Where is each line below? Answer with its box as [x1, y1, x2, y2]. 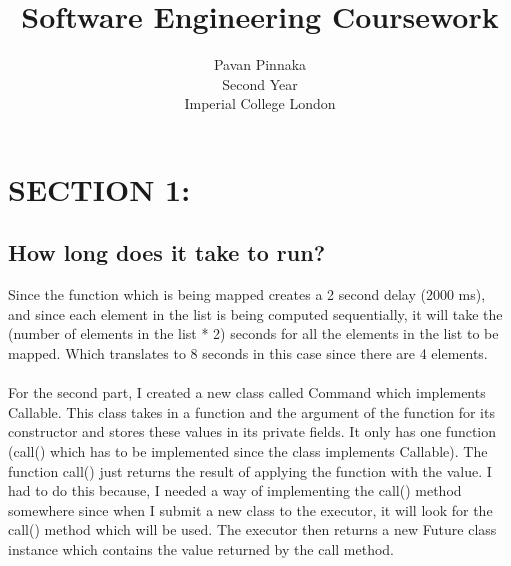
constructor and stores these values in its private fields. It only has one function [8, 421, 497, 442]
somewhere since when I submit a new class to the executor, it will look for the [8, 499, 493, 520]
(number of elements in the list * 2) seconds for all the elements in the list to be [8, 323, 499, 344]
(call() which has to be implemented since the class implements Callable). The [8, 441, 488, 462]
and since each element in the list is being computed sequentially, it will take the [8, 303, 503, 324]
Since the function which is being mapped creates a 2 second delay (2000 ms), [8, 284, 486, 305]
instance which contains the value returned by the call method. [8, 539, 395, 560]
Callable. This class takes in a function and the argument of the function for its [8, 401, 495, 422]
